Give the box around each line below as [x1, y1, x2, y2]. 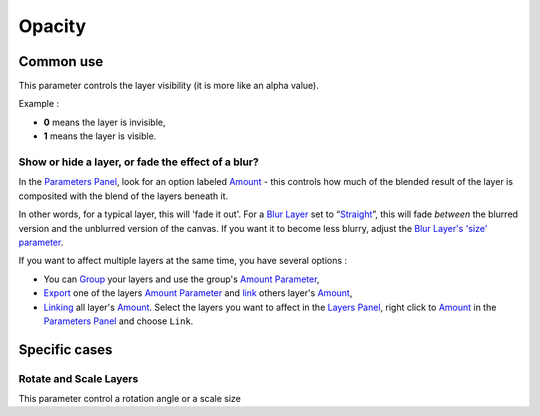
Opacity [18, 15, 87, 37]
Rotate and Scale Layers [18, 371, 139, 385]
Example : [18, 98, 60, 110]
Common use [18, 53, 104, 70]
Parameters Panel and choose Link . [43, 315, 194, 327]
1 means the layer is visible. [43, 130, 157, 142]
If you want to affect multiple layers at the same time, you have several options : [18, 255, 348, 267]
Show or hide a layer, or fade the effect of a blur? [18, 155, 259, 169]
